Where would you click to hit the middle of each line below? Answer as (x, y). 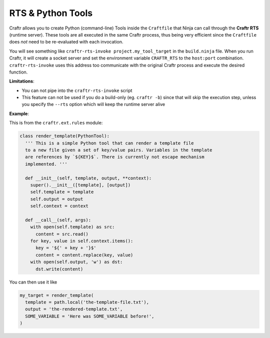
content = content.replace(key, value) (84, 255)
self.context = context (59, 206)
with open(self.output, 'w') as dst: (76, 262)
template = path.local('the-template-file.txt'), (87, 302)
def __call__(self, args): (58, 220)
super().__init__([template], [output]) (80, 185)
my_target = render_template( (57, 295)
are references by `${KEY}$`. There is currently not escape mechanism (115, 157)
